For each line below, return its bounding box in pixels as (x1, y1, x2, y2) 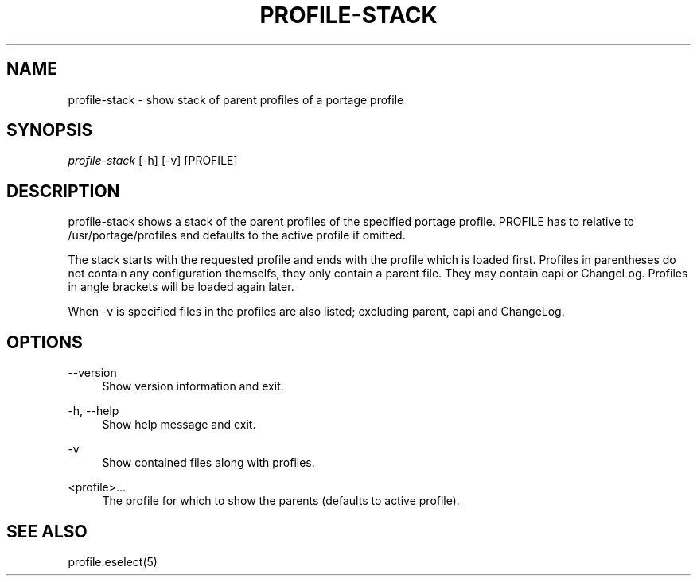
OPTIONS (6, 332, 83, 352)
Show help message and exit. (102, 417, 256, 432)
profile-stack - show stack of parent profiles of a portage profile (68, 92, 404, 107)
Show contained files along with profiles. (102, 456, 315, 470)
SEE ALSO (6, 521, 88, 541)
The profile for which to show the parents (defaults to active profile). (102, 494, 460, 508)
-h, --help (68, 404, 119, 418)
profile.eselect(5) (68, 554, 158, 568)
